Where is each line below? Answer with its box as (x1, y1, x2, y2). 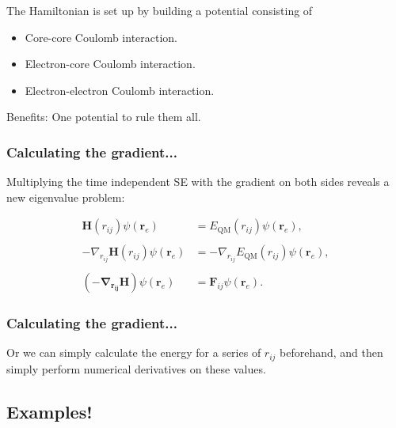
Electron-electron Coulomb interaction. (25, 81, 215, 98)
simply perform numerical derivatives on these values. (6, 360, 266, 377)
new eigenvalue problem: (6, 188, 125, 205)
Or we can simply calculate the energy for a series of (6, 344, 261, 361)
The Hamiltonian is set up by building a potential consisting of (6, 2, 313, 18)
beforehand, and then (280, 344, 383, 361)
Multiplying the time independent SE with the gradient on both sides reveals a (6, 173, 390, 190)
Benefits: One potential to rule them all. (6, 108, 201, 125)
